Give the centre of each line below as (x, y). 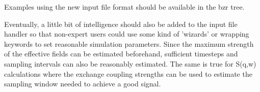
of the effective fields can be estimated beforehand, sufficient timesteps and (121, 54)
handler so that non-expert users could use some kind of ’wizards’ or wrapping (127, 34)
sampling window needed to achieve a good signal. (83, 84)
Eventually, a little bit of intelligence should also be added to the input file (121, 24)
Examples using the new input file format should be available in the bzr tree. (124, 7)
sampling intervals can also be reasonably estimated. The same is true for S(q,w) (130, 63)
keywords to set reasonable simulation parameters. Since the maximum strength (129, 43)
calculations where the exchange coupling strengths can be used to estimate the (128, 73)
